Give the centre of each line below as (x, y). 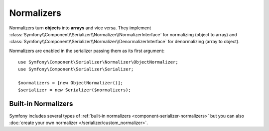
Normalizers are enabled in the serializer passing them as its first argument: (87, 51)
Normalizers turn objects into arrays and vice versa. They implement (80, 28)
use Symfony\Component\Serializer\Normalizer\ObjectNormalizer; (98, 62)
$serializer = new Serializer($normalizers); (75, 90)
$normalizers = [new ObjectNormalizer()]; (71, 83)
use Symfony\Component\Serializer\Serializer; (76, 69)
